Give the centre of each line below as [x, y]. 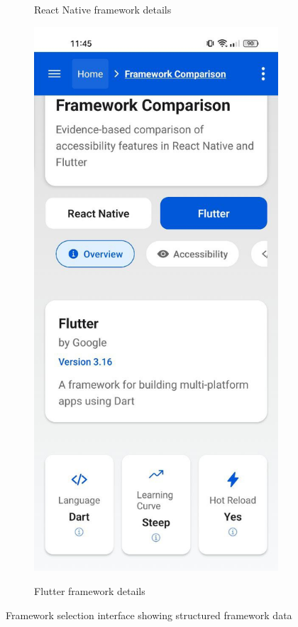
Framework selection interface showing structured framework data [149, 615]
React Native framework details [103, 9]
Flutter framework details [90, 590]
